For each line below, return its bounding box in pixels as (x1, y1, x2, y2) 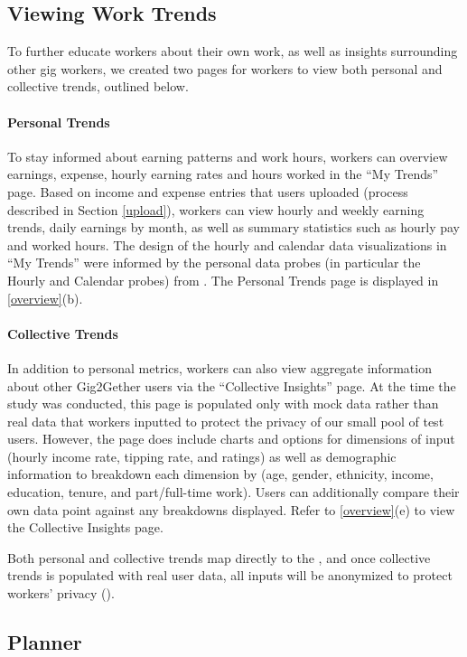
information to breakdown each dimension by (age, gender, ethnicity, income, (7, 465, 434, 483)
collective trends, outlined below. (7, 77, 189, 96)
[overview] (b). (7, 288, 83, 307)
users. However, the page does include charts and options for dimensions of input (7, 429, 455, 448)
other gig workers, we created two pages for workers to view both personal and (7, 59, 443, 78)
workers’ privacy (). (7, 584, 115, 603)
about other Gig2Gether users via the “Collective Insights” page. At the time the (7, 376, 456, 395)
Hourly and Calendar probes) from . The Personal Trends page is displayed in (7, 270, 439, 289)
